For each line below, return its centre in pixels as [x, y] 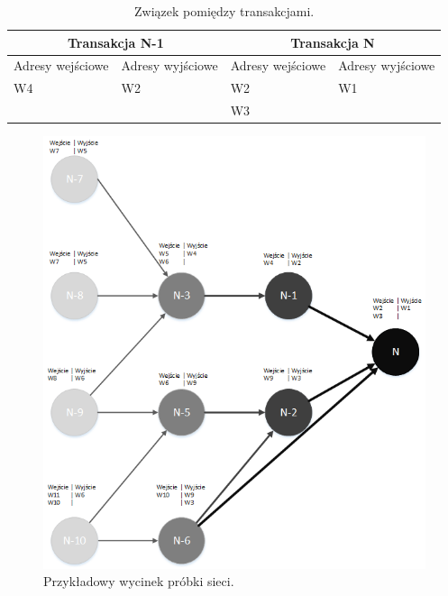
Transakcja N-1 [115, 42]
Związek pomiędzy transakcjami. [224, 11]
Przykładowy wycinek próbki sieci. [139, 581]
